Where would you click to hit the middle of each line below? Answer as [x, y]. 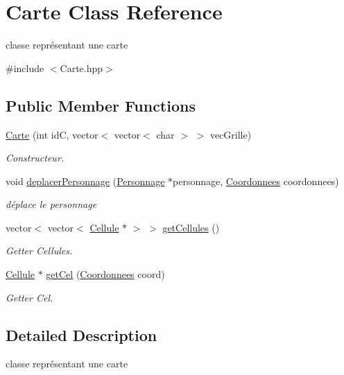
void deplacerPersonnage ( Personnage [85, 181]
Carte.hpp [81, 68]
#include [25, 68]
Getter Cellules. [39, 251]
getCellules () [191, 227]
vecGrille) [231, 134]
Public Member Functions [101, 105]
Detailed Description [81, 334]
